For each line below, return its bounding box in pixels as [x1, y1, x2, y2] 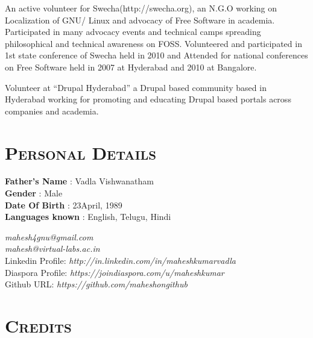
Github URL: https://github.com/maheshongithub [5, 278, 188, 290]
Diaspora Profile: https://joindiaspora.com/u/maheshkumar [5, 266, 224, 278]
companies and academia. [5, 104, 99, 117]
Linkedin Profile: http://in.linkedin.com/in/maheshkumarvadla [5, 254, 236, 267]
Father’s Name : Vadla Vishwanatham [5, 175, 154, 187]
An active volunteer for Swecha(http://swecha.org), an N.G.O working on [5, 2, 277, 14]
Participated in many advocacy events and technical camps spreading [5, 25, 261, 38]
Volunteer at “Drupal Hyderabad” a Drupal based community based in [5, 81, 267, 93]
